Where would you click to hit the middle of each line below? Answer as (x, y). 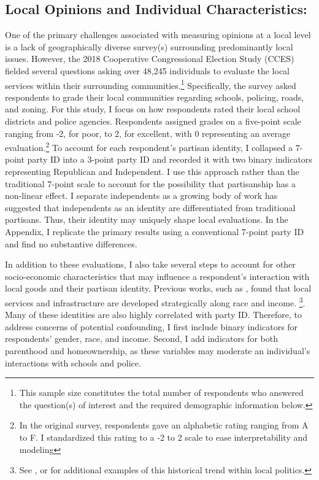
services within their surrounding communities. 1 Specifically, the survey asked (151, 84)
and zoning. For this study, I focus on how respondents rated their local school (153, 109)
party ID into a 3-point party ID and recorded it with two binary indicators (170, 159)
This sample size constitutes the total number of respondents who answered (161, 393)
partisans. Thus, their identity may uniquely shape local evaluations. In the (147, 219)
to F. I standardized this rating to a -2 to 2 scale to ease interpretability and (163, 437)
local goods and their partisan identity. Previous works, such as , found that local (158, 288)
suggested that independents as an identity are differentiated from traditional (150, 207)
